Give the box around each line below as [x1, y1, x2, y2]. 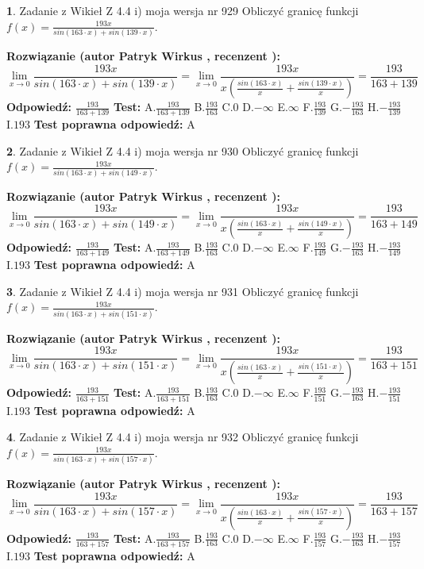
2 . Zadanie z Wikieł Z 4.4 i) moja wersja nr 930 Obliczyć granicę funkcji [6, 142, 359, 159]
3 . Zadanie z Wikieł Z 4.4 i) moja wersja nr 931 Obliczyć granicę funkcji [6, 283, 359, 299]
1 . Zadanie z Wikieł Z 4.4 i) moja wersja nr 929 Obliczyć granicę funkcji [6, 2, 359, 18]
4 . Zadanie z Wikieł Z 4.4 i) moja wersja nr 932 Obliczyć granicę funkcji [6, 429, 359, 445]
